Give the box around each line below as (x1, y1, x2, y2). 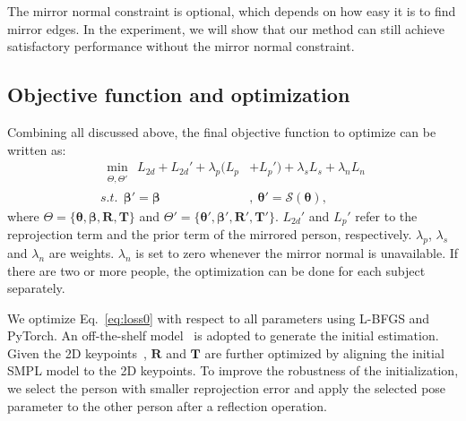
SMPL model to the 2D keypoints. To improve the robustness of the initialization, (7, 361, 459, 380)
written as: (7, 140, 66, 159)
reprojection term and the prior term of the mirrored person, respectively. (7, 225, 412, 244)
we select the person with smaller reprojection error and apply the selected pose (7, 379, 446, 398)
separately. (7, 279, 65, 297)
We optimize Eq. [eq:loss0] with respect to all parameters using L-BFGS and (7, 308, 430, 327)
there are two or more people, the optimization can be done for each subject (7, 261, 426, 279)
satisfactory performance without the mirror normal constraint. (7, 37, 355, 56)
